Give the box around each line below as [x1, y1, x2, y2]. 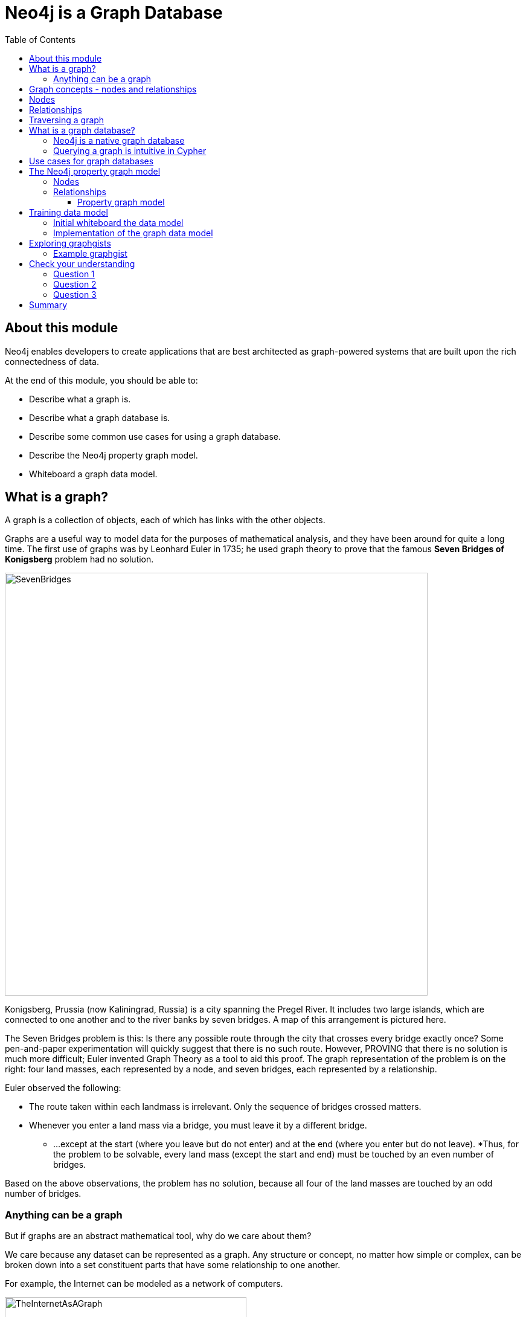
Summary [29, 299, 68, 310]
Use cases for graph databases [29, 155, 154, 166]
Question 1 [53, 268, 95, 279]
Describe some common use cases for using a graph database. [29, 431, 281, 442]
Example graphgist [53, 248, 127, 259]
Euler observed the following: [5, 1083, 121, 1093]
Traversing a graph [29, 114, 104, 125]
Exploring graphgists [29, 237, 111, 248]
